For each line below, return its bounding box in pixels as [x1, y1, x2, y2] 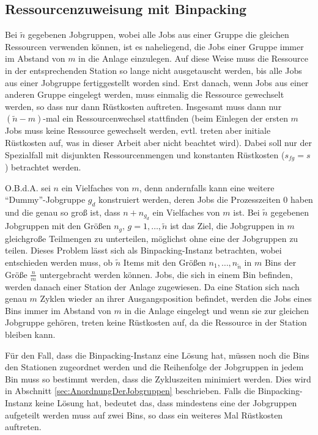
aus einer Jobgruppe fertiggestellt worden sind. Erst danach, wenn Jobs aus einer [5, 76, 309, 89]
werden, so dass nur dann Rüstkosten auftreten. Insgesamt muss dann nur [5, 100, 282, 112]
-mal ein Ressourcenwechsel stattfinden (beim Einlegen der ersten [43, 112, 288, 125]
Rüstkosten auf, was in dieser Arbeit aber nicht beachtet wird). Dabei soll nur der [5, 136, 312, 148]
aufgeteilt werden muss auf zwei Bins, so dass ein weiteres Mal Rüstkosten [5, 408, 283, 421]
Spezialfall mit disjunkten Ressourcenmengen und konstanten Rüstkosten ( [5, 148, 285, 161]
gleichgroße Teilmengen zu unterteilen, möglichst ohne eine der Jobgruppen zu [5, 232, 298, 244]
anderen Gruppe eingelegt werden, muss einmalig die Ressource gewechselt [5, 88, 284, 101]
